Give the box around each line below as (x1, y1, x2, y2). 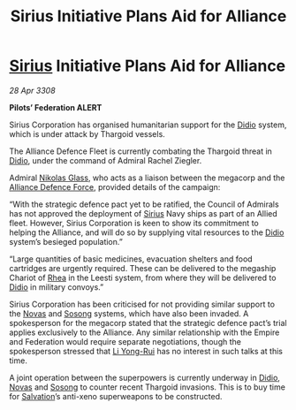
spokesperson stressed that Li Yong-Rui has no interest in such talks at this (9, 345, 283, 356)
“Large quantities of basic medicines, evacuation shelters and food (9, 254, 254, 264)
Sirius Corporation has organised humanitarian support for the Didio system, (9, 119, 287, 130)
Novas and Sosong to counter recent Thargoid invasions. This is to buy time (9, 382, 285, 392)
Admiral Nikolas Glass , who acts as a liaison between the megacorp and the (9, 172, 285, 183)
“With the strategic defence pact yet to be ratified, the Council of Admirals (9, 199, 280, 209)
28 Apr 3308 (9, 85, 56, 95)
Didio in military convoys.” (9, 281, 104, 292)
